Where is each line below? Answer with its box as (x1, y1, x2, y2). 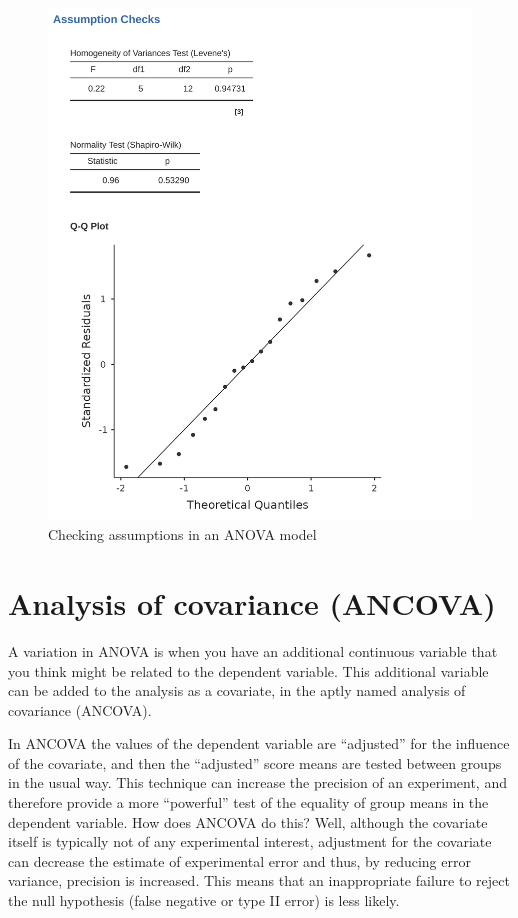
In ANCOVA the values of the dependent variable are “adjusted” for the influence (8, 733, 510, 754)
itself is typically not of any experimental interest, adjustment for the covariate (8, 831, 492, 852)
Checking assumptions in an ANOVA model (48, 524, 317, 545)
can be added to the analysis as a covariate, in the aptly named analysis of (8, 680, 466, 701)
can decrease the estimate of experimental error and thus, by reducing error (8, 850, 471, 871)
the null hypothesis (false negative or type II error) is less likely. (8, 890, 400, 911)
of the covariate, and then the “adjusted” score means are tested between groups (8, 752, 502, 773)
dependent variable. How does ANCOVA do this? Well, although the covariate (8, 811, 488, 832)
